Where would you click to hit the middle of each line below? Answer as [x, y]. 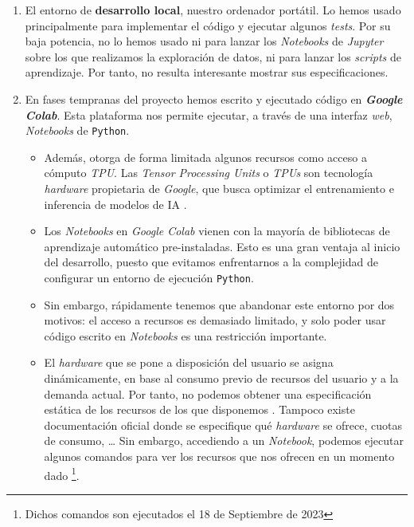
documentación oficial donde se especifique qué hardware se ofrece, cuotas [223, 425]
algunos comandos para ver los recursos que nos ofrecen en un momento [219, 456]
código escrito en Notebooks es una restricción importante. [186, 335]
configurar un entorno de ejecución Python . [149, 277]
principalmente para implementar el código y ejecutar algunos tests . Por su [208, 25]
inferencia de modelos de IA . [115, 204]
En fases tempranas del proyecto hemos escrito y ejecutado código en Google [214, 98]
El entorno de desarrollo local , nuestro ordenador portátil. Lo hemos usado [213, 10]
